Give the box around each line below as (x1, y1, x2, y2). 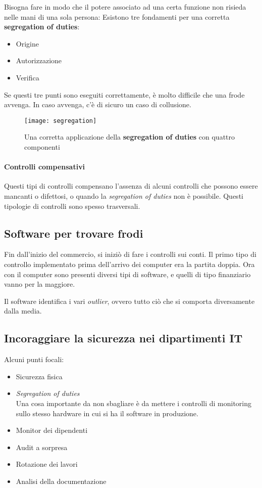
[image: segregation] (24, 117, 97, 124)
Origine (16, 38, 39, 49)
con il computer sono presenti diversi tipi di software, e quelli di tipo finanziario (4, 269, 251, 279)
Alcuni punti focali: (4, 354, 64, 365)
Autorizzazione (16, 55, 62, 66)
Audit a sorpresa (16, 441, 68, 452)
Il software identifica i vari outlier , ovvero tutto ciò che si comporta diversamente (4, 295, 255, 306)
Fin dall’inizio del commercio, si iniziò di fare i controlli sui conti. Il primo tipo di (4, 249, 256, 259)
